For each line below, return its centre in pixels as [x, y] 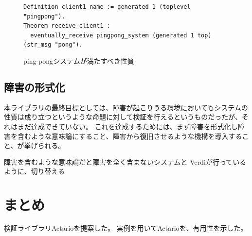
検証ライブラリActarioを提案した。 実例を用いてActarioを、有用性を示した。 [126, 228]
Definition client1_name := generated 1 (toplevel [107, 7]
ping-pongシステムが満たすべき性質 [79, 60]
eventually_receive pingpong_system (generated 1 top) [121, 35]
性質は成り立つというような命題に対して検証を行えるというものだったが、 [123, 117]
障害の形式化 [35, 87]
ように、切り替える [35, 171]
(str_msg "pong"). [53, 45]
